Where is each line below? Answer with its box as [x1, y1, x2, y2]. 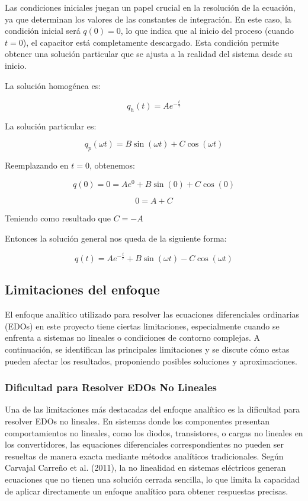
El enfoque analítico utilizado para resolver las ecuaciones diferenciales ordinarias [5, 308, 300, 321]
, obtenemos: [89, 159, 135, 172]
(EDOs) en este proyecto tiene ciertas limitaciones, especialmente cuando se [5, 319, 280, 332]
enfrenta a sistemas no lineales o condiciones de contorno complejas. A [5, 331, 260, 344]
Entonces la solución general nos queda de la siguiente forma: [5, 232, 227, 244]
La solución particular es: [5, 119, 97, 132]
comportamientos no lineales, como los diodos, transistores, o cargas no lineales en [5, 426, 303, 439]
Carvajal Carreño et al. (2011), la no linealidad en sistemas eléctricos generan [5, 461, 286, 474]
